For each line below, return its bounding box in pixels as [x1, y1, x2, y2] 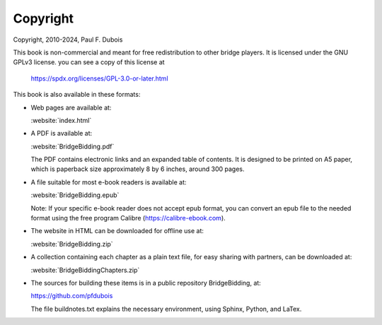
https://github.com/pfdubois [30, 292, 113, 300]
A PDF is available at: [30, 129, 93, 138]
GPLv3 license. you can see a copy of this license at [13, 58, 166, 66]
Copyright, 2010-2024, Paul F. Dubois [13, 35, 123, 44]
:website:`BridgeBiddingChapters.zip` [30, 266, 140, 274]
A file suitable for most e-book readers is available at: [30, 177, 187, 187]
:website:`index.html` [30, 116, 92, 124]
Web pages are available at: [30, 103, 112, 112]
